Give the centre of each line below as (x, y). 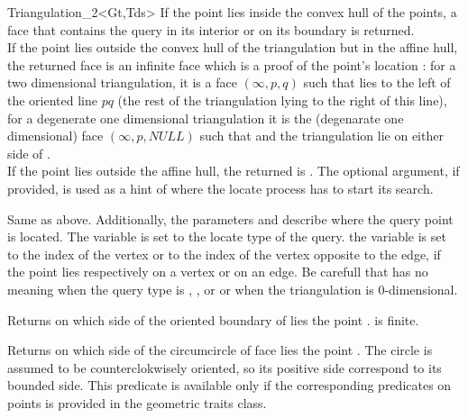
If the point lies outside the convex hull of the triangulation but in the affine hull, (233, 47)
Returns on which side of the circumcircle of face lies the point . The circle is (220, 350)
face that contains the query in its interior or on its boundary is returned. (211, 29)
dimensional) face (55, 136)
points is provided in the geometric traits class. (137, 402)
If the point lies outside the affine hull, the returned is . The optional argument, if (234, 171)
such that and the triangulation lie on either (321, 136)
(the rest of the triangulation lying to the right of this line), (282, 100)
